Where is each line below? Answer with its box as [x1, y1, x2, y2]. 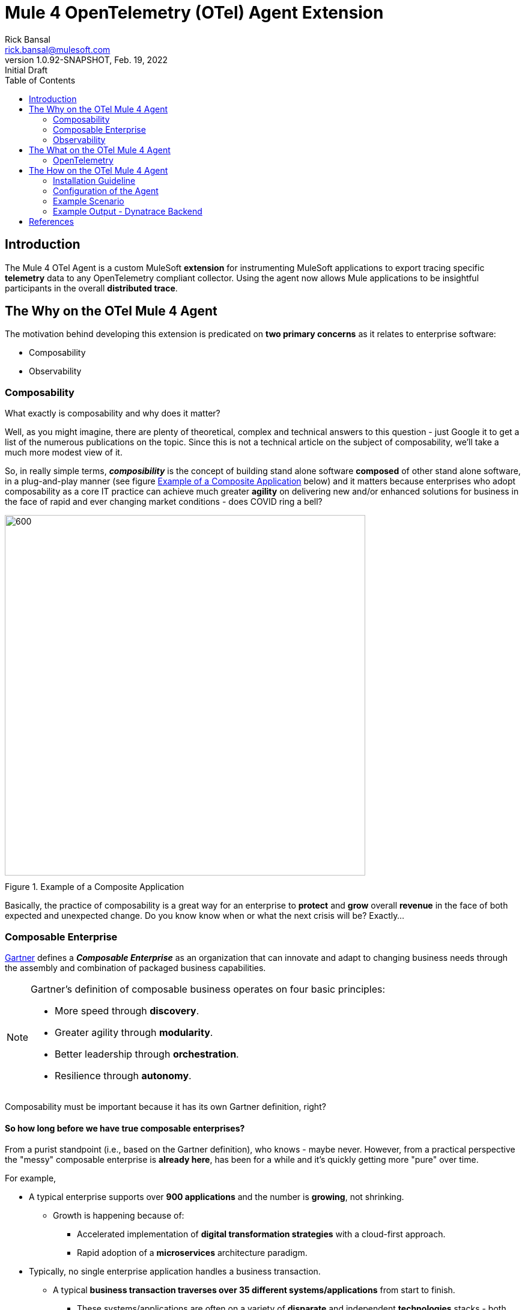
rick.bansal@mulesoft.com [5, 44, 111, 55]
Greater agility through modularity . [55, 1026, 213, 1038]
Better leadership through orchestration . [55, 1047, 239, 1060]
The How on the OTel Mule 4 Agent [29, 165, 168, 175]
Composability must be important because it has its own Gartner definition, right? [5, 1101, 326, 1112]
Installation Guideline [53, 175, 136, 186]
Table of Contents [5, 75, 76, 85]
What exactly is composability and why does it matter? [5, 408, 220, 419]
